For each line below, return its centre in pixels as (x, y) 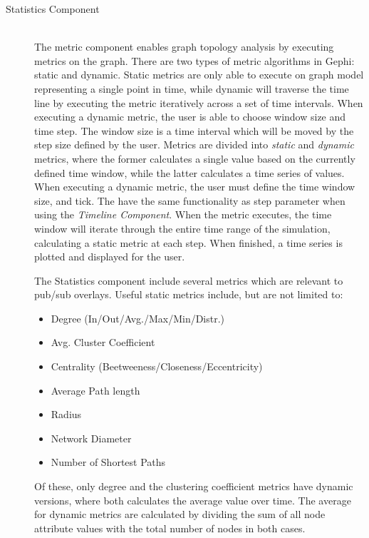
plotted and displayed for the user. (110, 257)
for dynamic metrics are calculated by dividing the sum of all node (180, 514)
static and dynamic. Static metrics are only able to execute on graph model (199, 75)
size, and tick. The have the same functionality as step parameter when (190, 200)
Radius (66, 414)
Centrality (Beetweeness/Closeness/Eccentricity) (157, 366)
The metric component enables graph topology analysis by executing (184, 47)
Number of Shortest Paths (108, 462)
